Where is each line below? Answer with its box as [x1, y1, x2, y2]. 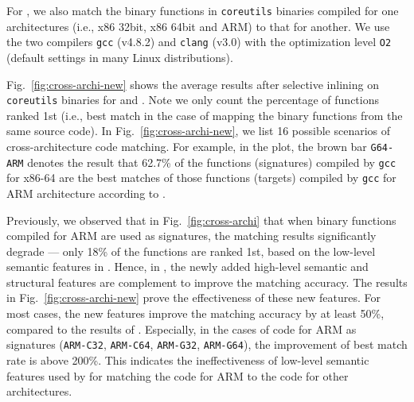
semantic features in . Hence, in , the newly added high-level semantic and [6, 258, 369, 275]
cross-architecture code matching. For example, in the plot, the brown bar [6, 137, 367, 154]
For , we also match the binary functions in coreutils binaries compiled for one [6, 2, 399, 18]
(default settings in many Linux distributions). [6, 48, 233, 65]
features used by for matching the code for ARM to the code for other [6, 367, 349, 384]
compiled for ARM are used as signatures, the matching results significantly [6, 227, 377, 244]
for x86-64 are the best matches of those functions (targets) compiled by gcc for [6, 169, 396, 186]
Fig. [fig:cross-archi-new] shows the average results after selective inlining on [6, 75, 379, 92]
